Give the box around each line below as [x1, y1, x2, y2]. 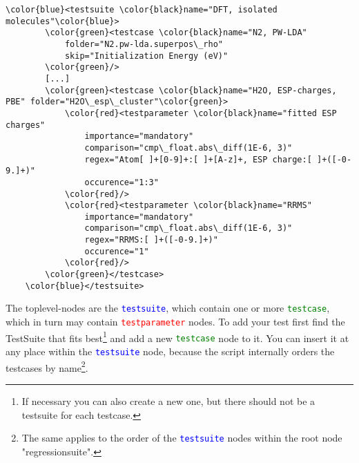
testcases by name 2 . [6, 358, 88, 375]
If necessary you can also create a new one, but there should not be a [21, 393, 316, 408]
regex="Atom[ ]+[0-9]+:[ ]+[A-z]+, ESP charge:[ [84, 154, 312, 164]
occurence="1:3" [84, 177, 159, 187]
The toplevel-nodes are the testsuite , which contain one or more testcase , [6, 301, 330, 315]
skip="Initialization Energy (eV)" [64, 50, 229, 61]
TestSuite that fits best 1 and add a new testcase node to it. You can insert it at [6, 328, 349, 345]
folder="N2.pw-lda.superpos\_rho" [64, 39, 223, 49]
